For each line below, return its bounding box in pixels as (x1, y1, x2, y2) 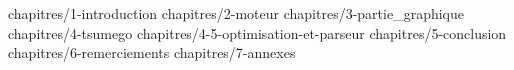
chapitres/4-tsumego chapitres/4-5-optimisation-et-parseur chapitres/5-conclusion (8, 22, 507, 43)
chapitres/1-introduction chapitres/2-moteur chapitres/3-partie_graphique (8, 3, 464, 23)
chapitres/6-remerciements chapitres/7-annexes (8, 42, 296, 63)
